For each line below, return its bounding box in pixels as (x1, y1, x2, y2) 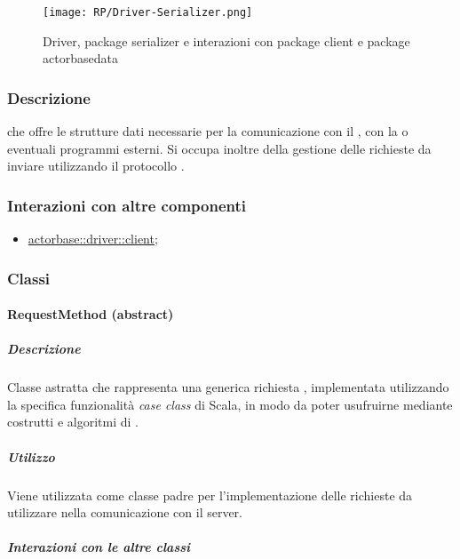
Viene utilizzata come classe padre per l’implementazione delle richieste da (7, 485, 413, 504)
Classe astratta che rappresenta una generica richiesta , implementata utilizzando (7, 378, 449, 396)
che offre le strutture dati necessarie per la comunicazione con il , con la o (7, 122, 408, 140)
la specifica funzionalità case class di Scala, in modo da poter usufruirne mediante (7, 395, 453, 413)
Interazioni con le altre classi (7, 538, 190, 556)
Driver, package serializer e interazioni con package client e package (43, 31, 410, 50)
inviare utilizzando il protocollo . (7, 156, 185, 175)
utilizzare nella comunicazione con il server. (7, 503, 243, 522)
